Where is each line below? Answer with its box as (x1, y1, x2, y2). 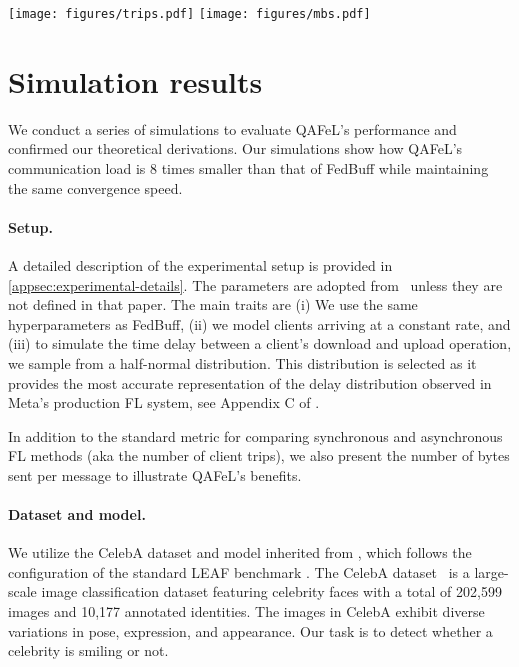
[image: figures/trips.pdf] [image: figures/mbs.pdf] (8, 7, 371, 21)
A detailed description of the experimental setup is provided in (8, 254, 393, 275)
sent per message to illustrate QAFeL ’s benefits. (8, 464, 302, 485)
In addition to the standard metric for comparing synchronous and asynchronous (8, 425, 503, 446)
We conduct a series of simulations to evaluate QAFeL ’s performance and (8, 118, 457, 139)
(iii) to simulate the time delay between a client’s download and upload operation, (8, 333, 512, 354)
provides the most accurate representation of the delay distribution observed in (8, 372, 492, 393)
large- (474, 561, 509, 582)
